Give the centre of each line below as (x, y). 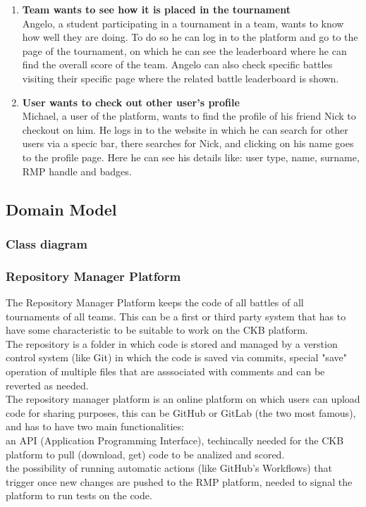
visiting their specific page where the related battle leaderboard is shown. (181, 78)
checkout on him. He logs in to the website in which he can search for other (185, 129)
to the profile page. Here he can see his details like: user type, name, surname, (191, 157)
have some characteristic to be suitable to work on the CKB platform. (157, 330)
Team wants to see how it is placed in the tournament (157, 9)
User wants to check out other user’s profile (131, 102)
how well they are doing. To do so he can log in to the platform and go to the (190, 37)
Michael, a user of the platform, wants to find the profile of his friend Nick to (189, 116)
